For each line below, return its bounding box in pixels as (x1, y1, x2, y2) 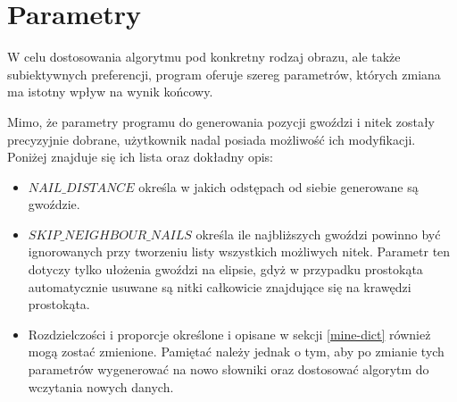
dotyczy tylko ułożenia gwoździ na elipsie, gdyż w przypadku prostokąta (28, 260, 423, 279)
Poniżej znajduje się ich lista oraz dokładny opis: (7, 147, 274, 166)
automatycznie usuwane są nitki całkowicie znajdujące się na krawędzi (28, 277, 411, 296)
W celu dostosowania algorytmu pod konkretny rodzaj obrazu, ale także (7, 47, 401, 66)
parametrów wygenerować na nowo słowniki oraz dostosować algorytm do (28, 360, 429, 379)
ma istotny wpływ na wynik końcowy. (7, 82, 213, 101)
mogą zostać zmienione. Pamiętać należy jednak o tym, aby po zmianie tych (28, 342, 445, 361)
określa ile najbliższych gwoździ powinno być (195, 224, 441, 243)
